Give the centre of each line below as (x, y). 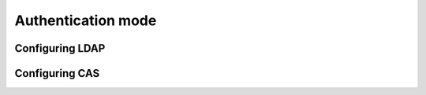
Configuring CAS (57, 73)
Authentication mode (86, 20)
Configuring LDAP (60, 48)
